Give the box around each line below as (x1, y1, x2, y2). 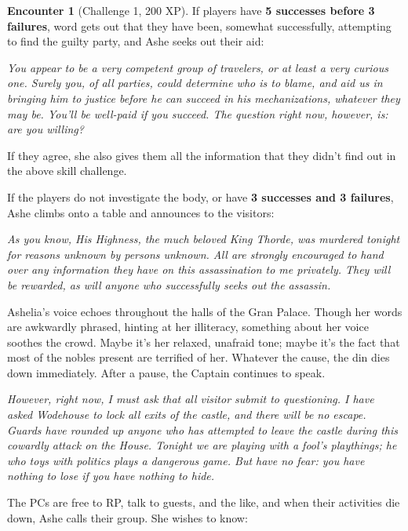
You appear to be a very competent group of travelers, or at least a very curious (7, 59, 388, 75)
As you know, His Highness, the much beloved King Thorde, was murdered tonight (7, 231, 400, 247)
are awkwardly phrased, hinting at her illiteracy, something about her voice (7, 318, 369, 335)
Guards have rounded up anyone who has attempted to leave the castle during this (7, 421, 398, 438)
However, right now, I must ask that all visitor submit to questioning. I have (7, 391, 374, 407)
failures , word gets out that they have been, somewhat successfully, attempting (7, 17, 392, 34)
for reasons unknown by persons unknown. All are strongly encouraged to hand (7, 245, 384, 262)
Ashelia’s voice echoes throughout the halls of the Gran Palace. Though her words (7, 303, 403, 319)
